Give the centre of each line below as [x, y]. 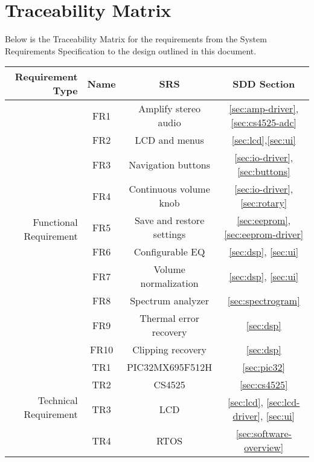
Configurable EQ [169, 252]
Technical [58, 400]
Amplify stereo [169, 109]
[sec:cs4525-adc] [264, 123]
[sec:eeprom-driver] [264, 234]
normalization [169, 283]
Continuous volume [169, 189]
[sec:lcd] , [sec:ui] [264, 140]
